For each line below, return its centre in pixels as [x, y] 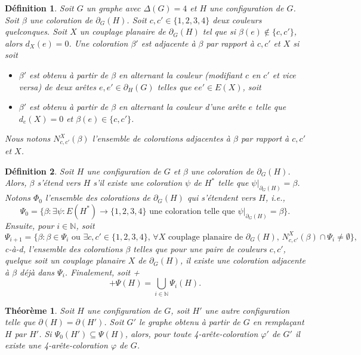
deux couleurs [237, 19]
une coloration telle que [192, 211]
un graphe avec [113, 8]
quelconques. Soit [36, 31]
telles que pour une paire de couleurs [200, 248]
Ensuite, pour [30, 225]
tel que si [219, 31]
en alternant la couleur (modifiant [180, 74]
